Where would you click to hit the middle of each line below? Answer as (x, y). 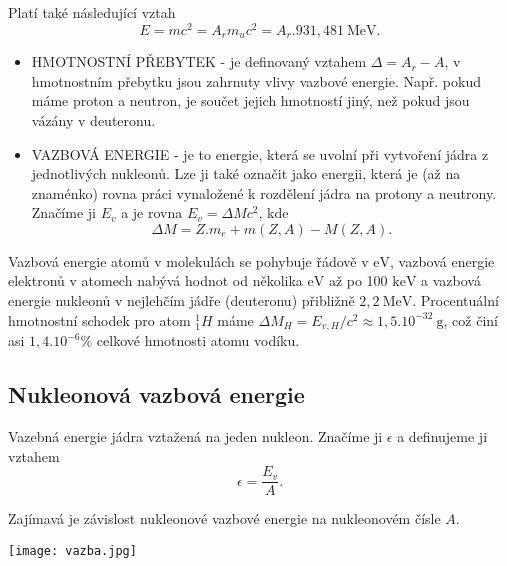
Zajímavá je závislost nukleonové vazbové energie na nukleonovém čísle (224, 518)
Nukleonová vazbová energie (156, 394)
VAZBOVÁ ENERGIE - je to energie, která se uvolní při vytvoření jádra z (260, 153)
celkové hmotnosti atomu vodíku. (198, 340)
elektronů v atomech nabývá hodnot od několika (155, 280)
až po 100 (358, 280)
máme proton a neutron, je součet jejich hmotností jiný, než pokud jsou (250, 100)
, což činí (470, 319)
